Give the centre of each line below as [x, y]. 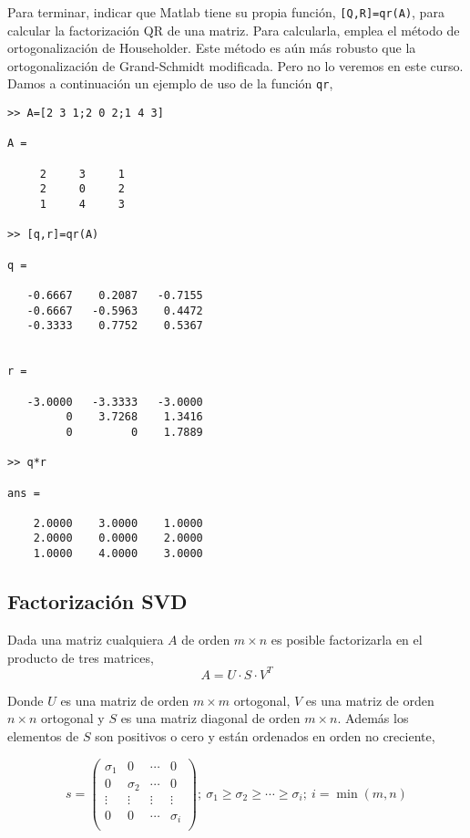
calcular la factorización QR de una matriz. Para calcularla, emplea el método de [234, 30]
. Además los [373, 718]
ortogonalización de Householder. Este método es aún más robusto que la [212, 48]
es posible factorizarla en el [347, 639]
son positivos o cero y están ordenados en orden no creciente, [265, 735]
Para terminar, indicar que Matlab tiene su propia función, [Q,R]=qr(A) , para [226, 12]
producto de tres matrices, [81, 657]
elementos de [43, 735]
